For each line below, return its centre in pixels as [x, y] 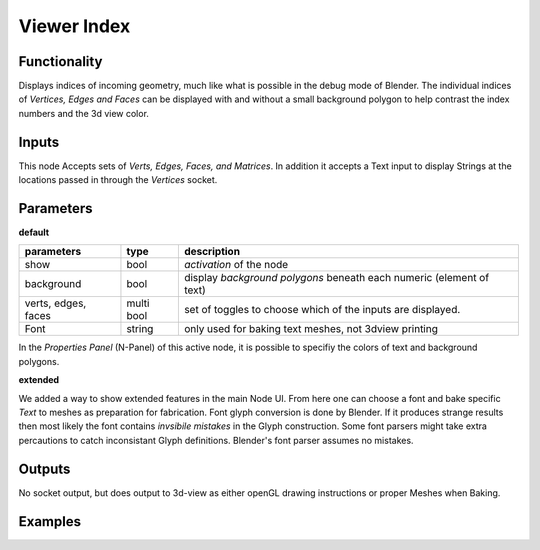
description [211, 252]
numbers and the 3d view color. [84, 113]
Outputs [44, 468]
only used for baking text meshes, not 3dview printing [311, 329]
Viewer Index [74, 26]
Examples [50, 521]
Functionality [60, 61]
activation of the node [236, 265]
